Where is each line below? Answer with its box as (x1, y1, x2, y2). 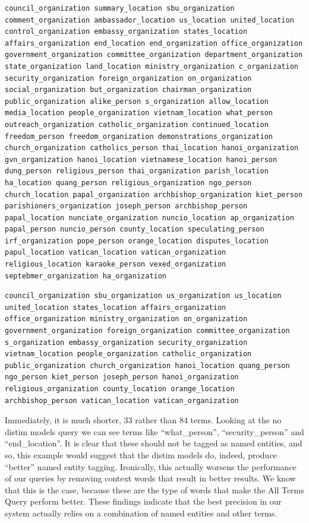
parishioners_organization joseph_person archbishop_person (5, 202, 248, 211)
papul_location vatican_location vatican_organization (5, 248, 226, 257)
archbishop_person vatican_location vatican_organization (5, 396, 239, 405)
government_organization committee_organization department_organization (5, 50, 303, 59)
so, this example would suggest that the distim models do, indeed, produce (5, 448, 277, 461)
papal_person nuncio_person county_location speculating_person (5, 225, 264, 234)
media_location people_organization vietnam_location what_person (5, 109, 273, 118)
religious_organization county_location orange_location (5, 385, 235, 393)
